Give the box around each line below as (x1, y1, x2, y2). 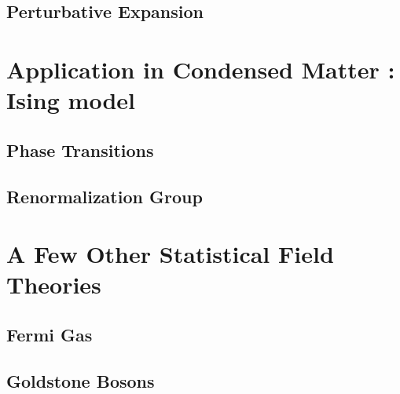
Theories (6, 268, 101, 301)
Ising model (6, 84, 135, 116)
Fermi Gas (6, 322, 93, 346)
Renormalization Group (6, 184, 203, 208)
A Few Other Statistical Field (6, 238, 334, 270)
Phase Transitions (6, 137, 154, 162)
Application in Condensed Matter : (6, 53, 395, 85)
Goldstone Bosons (6, 368, 155, 392)
